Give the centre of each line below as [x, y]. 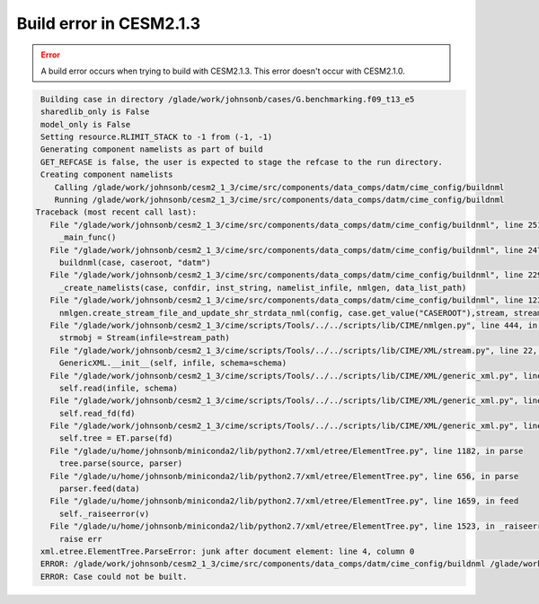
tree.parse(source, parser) [121, 464]
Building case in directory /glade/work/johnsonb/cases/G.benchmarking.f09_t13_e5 [228, 99]
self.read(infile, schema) [119, 388]
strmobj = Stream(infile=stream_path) [145, 338]
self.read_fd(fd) [97, 413]
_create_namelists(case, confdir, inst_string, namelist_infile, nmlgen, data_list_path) [263, 288]
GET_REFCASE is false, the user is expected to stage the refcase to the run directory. [242, 162]
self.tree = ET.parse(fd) [116, 438]
